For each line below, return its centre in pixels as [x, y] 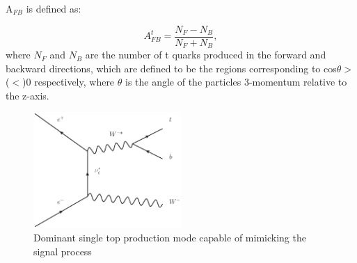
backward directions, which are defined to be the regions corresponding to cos [171, 68]
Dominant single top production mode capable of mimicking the [170, 238]
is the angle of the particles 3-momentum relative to [236, 82]
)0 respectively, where [69, 82]
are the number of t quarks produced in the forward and [206, 55]
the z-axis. [27, 95]
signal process [63, 251]
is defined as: [54, 8]
